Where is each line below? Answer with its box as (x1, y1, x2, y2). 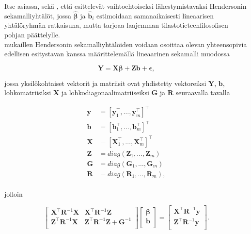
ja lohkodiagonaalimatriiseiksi (61, 87, 149, 98)
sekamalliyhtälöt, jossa (4, 10, 71, 20)
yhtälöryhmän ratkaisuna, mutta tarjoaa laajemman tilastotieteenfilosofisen (4, 20, 228, 30)
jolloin (4, 188, 23, 199)
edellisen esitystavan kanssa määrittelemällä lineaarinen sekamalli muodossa (4, 49, 230, 59)
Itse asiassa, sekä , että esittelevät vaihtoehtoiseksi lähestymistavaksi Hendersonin (4, 1, 247, 11)
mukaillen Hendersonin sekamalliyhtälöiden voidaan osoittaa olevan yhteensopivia (4, 39, 247, 49)
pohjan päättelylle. (4, 30, 60, 39)
